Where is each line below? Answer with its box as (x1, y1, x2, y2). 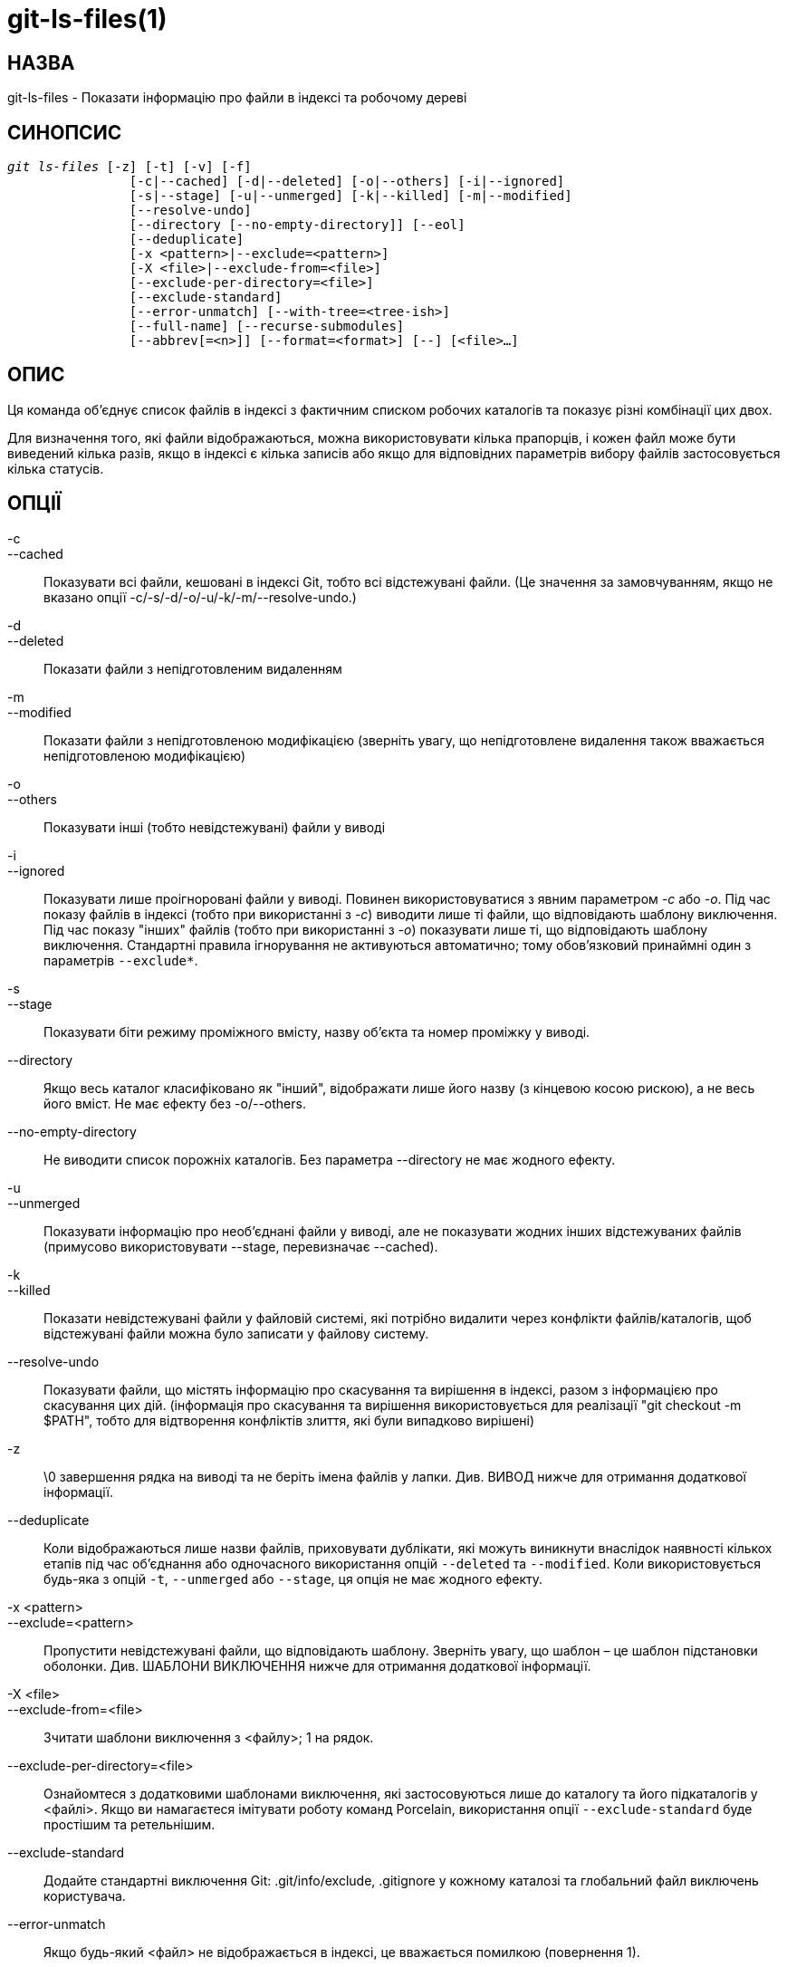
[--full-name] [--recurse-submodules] (129, 319, 405, 334)
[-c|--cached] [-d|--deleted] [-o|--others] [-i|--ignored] (129, 174, 565, 189)
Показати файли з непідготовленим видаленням (43, 660, 342, 676)
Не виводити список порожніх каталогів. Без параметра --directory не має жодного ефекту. (43, 1151, 616, 1167)
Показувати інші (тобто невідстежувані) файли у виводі (43, 819, 386, 835)
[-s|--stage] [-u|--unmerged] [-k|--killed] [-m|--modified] (129, 188, 572, 204)
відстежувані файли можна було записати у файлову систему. (43, 1325, 429, 1341)
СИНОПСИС (7, 120, 122, 144)
